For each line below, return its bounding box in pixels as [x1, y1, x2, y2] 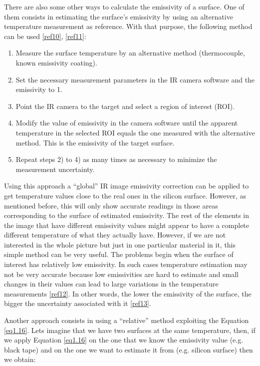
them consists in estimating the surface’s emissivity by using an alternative [4, 11, 233, 21]
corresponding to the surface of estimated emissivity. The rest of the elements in [4, 210, 250, 220]
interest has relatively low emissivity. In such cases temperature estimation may [4, 259, 248, 269]
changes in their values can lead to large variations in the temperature [4, 278, 219, 289]
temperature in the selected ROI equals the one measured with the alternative [15, 127, 255, 137]
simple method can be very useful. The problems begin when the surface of [4, 249, 234, 259]
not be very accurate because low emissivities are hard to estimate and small [4, 268, 239, 279]
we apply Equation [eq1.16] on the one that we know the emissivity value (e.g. [4, 334, 244, 345]
